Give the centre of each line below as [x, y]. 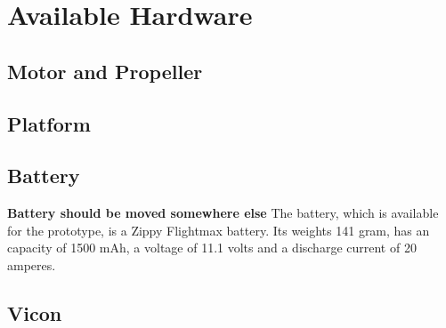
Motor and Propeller [105, 71]
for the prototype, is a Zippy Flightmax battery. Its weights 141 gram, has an [219, 230]
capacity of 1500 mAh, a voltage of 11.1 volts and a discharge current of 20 [212, 248]
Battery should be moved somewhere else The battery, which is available [223, 213]
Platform [49, 123]
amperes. [32, 264]
